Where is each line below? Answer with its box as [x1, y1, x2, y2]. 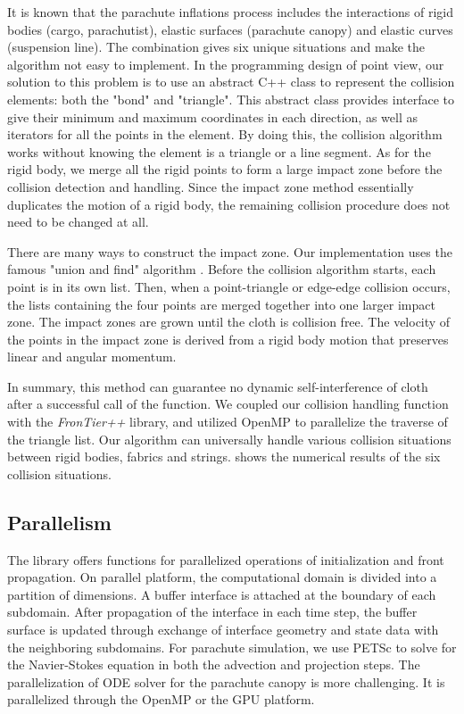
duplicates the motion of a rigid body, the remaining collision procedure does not [7, 195, 451, 213]
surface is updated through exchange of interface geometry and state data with [7, 620, 439, 639]
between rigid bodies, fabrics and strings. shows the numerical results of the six [7, 447, 441, 466]
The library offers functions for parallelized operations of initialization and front [7, 550, 444, 569]
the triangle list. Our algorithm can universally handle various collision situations [7, 429, 452, 448]
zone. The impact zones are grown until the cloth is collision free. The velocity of [7, 312, 451, 331]
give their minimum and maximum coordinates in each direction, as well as [7, 107, 418, 126]
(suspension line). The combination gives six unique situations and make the [7, 37, 425, 56]
